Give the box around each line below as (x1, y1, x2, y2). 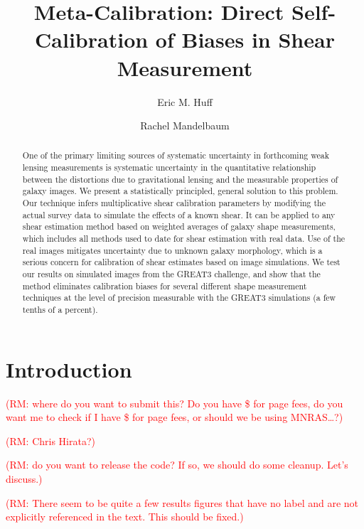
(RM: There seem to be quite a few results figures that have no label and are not (6, 495, 359, 510)
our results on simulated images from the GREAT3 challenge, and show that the (22, 268, 321, 280)
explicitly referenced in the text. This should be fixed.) (6, 509, 244, 524)
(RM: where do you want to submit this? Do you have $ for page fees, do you (6, 395, 343, 410)
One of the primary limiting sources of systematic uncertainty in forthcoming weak (22, 149, 329, 161)
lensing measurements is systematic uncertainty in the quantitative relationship (22, 161, 316, 173)
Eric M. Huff (157, 94, 213, 109)
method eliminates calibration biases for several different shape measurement (22, 279, 307, 292)
